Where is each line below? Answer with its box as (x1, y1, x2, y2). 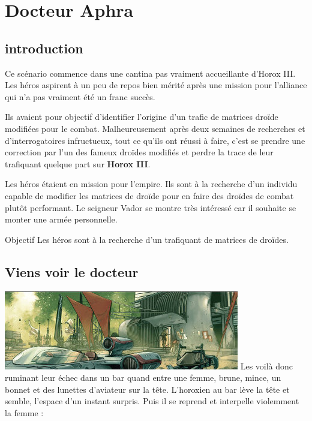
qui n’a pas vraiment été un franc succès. (5, 90, 155, 103)
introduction (5, 38, 83, 57)
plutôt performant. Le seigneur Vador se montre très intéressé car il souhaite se (5, 201, 296, 213)
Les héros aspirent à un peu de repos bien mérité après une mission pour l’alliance (5, 79, 307, 91)
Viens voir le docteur (5, 262, 139, 281)
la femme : (5, 406, 44, 419)
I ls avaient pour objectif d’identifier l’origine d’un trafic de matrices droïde (5, 110, 278, 123)
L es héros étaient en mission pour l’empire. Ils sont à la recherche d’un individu (5, 178, 298, 190)
